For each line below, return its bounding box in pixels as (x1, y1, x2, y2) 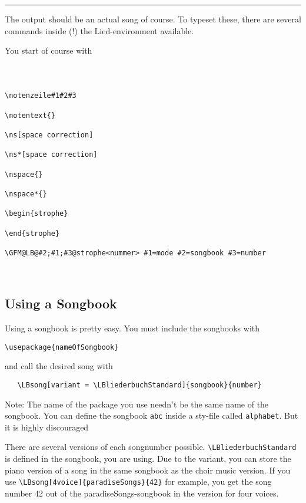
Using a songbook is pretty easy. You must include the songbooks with (5, 322, 260, 334)
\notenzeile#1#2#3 (5, 91, 76, 100)
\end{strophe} (5, 229, 60, 238)
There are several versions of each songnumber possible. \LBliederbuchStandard (5, 440, 297, 453)
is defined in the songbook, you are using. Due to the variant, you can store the (5, 452, 291, 465)
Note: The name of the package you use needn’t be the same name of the (5, 397, 269, 410)
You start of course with (5, 44, 92, 57)
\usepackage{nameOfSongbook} (5, 343, 119, 351)
